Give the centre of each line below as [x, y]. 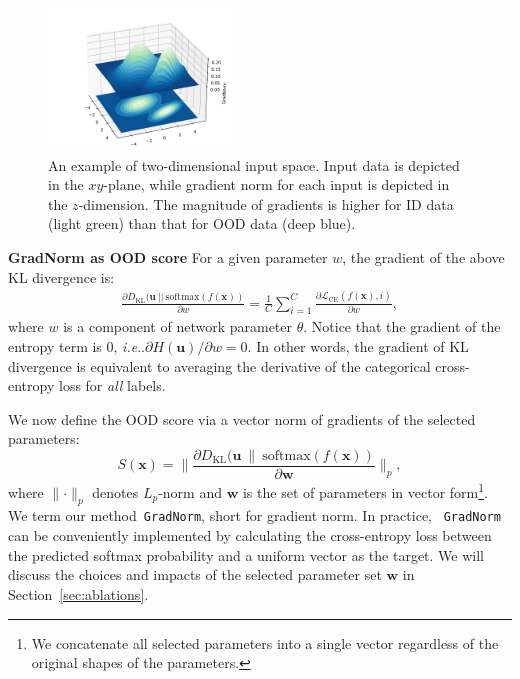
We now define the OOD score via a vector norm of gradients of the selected [242, 418]
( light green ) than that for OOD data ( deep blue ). [202, 223]
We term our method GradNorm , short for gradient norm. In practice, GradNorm [254, 515]
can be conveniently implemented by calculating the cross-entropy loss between [250, 535]
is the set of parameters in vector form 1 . [365, 490]
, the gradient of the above [423, 257]
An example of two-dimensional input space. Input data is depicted [254, 164]
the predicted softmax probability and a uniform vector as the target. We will [246, 554]
